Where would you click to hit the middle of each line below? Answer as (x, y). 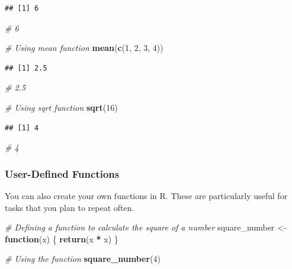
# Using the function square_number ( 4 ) (83, 259)
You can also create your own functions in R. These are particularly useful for (146, 195)
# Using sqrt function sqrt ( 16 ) (61, 107)
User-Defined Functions (62, 173)
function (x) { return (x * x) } (62, 238)
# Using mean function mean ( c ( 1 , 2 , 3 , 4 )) (84, 48)
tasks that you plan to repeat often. (70, 207)
